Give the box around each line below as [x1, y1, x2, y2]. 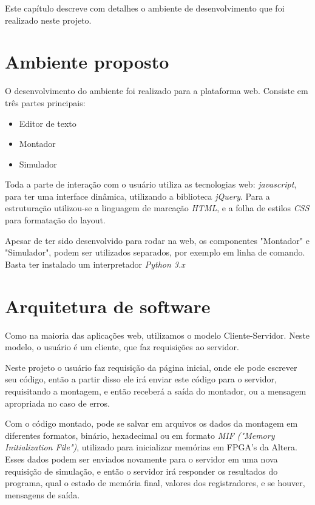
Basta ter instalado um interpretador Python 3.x [5, 257, 185, 270]
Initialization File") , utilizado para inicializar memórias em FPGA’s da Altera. [5, 441, 297, 453]
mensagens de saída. [5, 488, 80, 501]
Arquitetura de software [5, 293, 211, 318]
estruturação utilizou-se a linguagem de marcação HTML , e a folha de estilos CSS [5, 202, 310, 214]
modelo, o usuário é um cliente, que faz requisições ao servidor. [5, 341, 239, 353]
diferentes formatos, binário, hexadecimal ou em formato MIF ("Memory [5, 429, 275, 441]
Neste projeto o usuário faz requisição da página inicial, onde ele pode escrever [5, 361, 297, 373]
